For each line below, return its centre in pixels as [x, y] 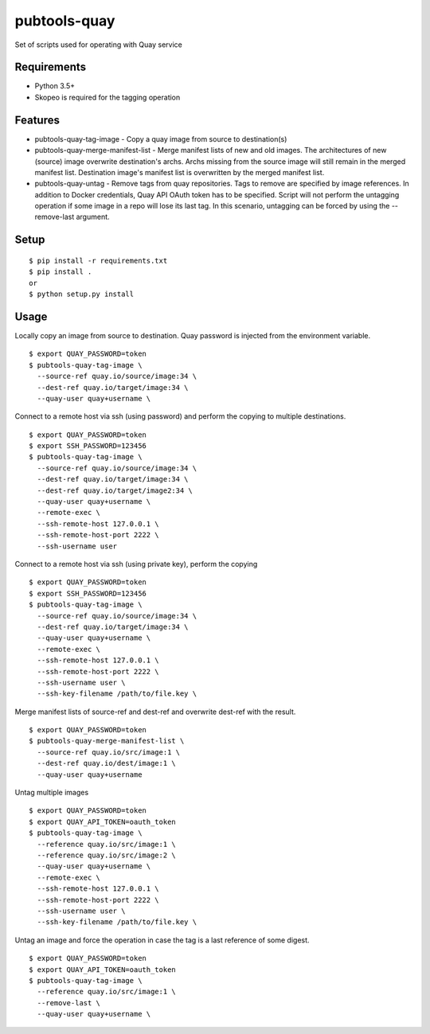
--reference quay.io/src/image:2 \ [107, 855]
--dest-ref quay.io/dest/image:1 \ [107, 763]
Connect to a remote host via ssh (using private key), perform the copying [136, 564]
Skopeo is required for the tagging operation [107, 97]
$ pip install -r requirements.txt [98, 260]
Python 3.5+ [55, 86]
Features [37, 120]
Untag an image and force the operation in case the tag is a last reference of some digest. [162, 940]
